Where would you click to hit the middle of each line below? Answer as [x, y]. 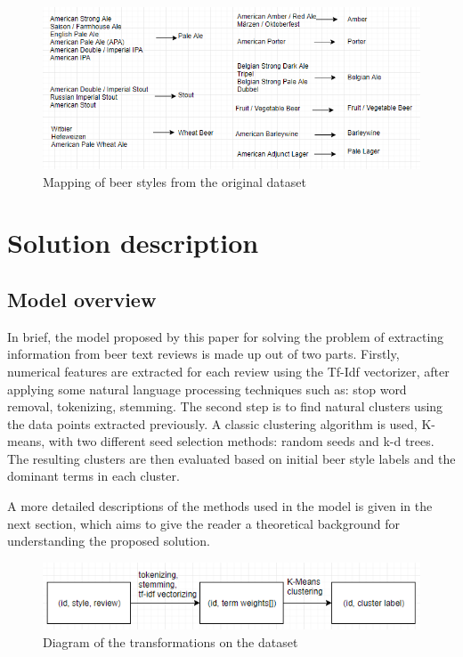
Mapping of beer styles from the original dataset [175, 181]
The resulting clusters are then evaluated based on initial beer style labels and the [231, 458]
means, [26, 441]
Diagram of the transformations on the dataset [171, 642]
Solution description [133, 243]
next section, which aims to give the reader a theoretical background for [203, 523]
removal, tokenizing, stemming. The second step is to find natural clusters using [225, 406]
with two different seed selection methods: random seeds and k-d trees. [241, 441]
